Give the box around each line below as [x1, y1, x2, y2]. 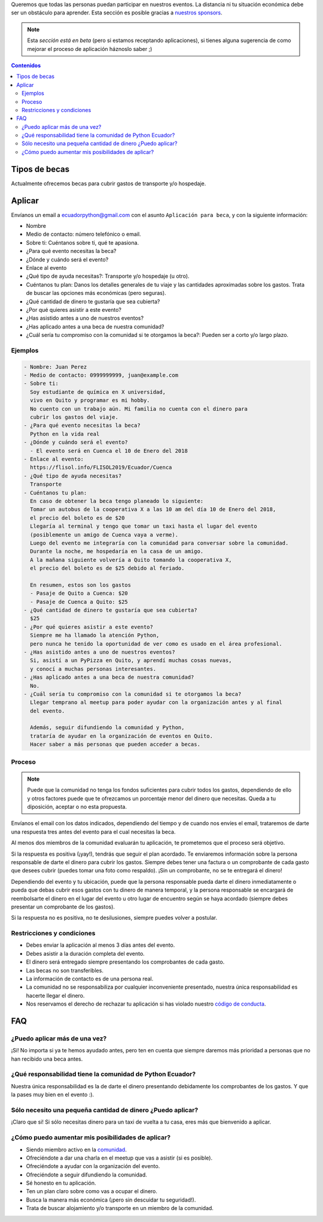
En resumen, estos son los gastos [30, 582, 132, 588]
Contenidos [11, 62, 41, 69]
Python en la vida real [30, 431, 100, 437]
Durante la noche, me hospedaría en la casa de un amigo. [30, 548, 204, 555]
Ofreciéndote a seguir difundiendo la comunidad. [26, 1171, 148, 1178]
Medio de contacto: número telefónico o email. [26, 231, 141, 238]
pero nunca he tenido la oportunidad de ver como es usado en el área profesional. [30, 640, 282, 647]
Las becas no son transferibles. [26, 967, 104, 974]
